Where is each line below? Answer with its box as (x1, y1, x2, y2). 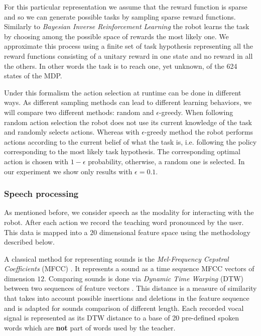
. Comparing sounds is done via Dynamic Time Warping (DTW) (44, 273, 243, 283)
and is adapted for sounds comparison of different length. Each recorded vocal (4, 302, 244, 313)
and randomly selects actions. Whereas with (4, 127, 140, 137)
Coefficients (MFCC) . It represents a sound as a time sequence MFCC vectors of (4, 263, 254, 274)
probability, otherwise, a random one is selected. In (88, 156, 245, 166)
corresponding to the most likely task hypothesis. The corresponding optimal (4, 146, 240, 157)
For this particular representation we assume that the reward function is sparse (4, 2, 247, 12)
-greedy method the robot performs (144, 127, 253, 137)
